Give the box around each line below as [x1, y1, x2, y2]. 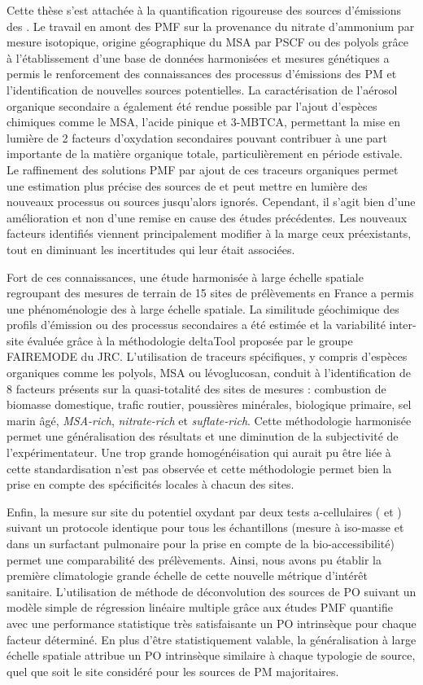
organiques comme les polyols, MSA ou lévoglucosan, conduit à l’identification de [7, 364, 411, 381]
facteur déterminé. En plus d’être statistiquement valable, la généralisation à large [7, 630, 416, 648]
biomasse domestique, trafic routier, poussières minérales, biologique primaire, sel [7, 396, 412, 413]
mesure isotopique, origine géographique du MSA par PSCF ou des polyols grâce [7, 33, 409, 50]
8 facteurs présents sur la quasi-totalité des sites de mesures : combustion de [7, 380, 386, 397]
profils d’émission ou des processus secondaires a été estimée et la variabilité [7, 316, 386, 333]
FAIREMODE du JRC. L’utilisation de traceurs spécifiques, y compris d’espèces [7, 348, 408, 365]
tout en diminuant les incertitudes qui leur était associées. [7, 240, 295, 257]
